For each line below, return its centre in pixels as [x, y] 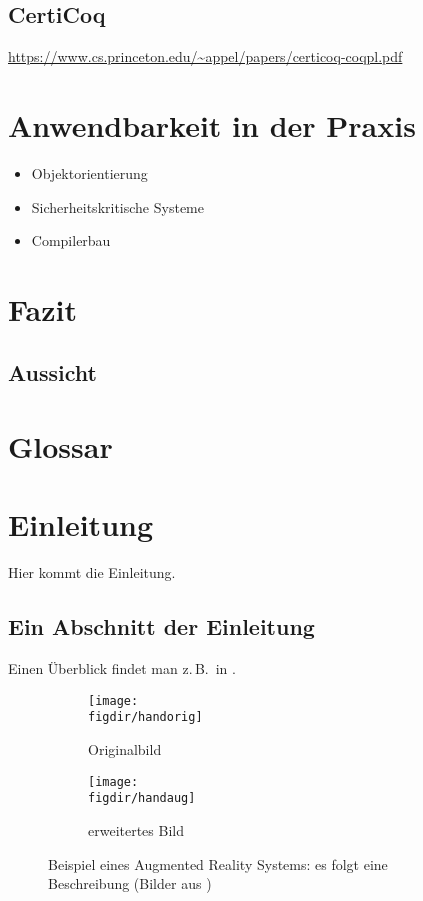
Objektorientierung [89, 172]
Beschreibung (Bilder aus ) [130, 883]
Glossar [60, 446]
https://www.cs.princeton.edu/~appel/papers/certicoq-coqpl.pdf [205, 56]
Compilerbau [71, 240]
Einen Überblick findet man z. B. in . [122, 668]
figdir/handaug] [142, 798]
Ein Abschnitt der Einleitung [161, 626]
